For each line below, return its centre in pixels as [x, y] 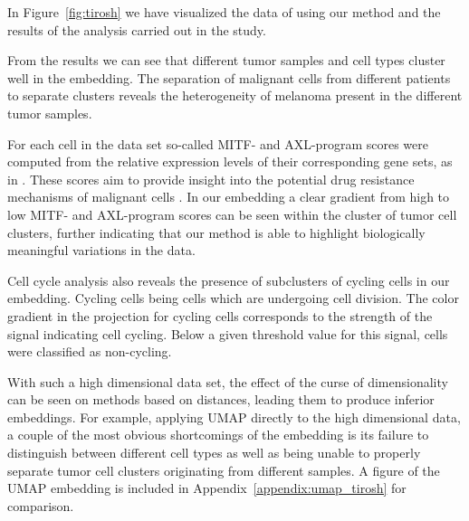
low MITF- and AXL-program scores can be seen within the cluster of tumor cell [232, 214]
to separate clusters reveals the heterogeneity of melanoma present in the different [235, 95]
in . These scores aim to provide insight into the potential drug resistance [211, 179]
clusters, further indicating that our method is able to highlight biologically [216, 232]
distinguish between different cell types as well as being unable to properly [214, 453]
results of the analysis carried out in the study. [137, 29]
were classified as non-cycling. [90, 351]
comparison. [41, 505]
